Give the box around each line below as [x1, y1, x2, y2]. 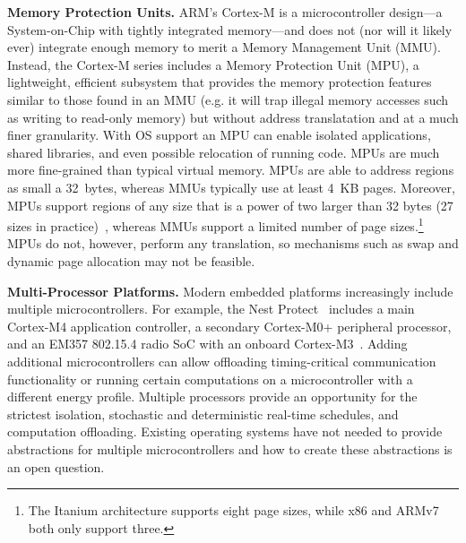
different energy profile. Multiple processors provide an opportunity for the [7, 387, 418, 406]
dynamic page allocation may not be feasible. [7, 251, 255, 270]
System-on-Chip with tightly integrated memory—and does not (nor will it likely [7, 20, 453, 39]
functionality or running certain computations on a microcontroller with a [7, 369, 413, 388]
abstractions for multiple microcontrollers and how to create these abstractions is [7, 439, 453, 458]
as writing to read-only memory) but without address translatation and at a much [7, 108, 459, 126]
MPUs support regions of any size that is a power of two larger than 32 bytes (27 [7, 195, 453, 214]
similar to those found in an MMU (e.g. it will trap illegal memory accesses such [7, 90, 449, 108]
